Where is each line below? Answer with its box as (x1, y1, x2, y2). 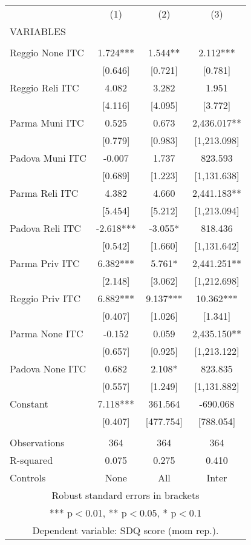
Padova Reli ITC (10, 221, 81, 235)
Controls (10, 471, 46, 484)
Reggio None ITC (10, 45, 84, 59)
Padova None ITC (10, 362, 86, 375)
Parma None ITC (10, 326, 83, 340)
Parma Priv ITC (10, 256, 80, 270)
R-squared (10, 453, 53, 467)
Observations (10, 435, 65, 449)
